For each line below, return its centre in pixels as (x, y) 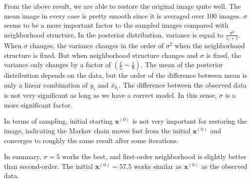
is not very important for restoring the (190, 121)
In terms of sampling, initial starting (58, 121)
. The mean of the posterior (182, 64)
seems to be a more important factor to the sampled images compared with (116, 25)
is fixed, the (224, 55)
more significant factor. (38, 104)
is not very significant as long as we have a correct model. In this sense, (110, 95)
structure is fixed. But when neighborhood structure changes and (101, 55)
